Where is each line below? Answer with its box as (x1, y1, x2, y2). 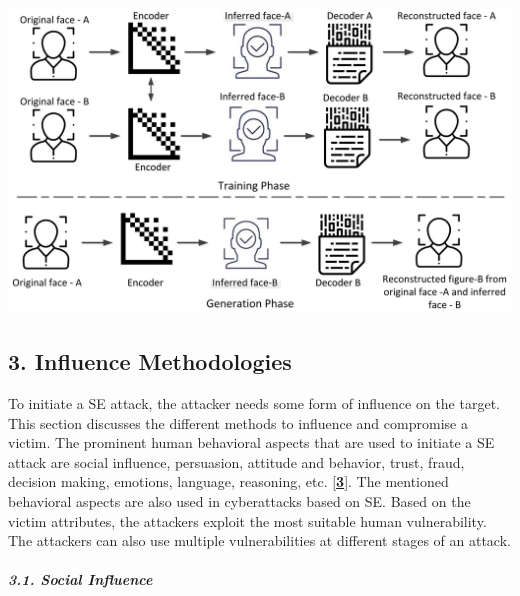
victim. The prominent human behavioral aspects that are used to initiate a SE (8, 432, 495, 453)
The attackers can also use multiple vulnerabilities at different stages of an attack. (8, 530, 511, 551)
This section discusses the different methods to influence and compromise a (8, 412, 468, 433)
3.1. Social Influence (8, 569, 153, 590)
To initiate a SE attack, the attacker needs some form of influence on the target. (8, 392, 500, 413)
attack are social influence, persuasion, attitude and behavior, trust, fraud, (8, 451, 465, 472)
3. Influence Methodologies (8, 346, 292, 377)
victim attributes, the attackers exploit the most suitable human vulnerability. (8, 510, 487, 531)
